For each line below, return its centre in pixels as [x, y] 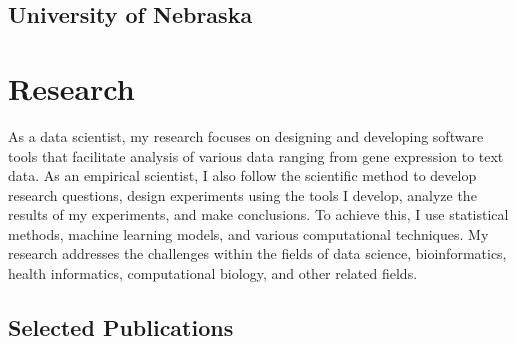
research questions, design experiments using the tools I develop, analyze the [242, 194]
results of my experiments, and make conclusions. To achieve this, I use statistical [258, 214]
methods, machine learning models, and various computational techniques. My [248, 233]
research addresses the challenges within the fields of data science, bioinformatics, [257, 253]
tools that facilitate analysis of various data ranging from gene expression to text [256, 155]
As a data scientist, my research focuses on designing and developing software [246, 135]
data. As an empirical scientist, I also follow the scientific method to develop [242, 175]
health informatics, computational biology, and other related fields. [213, 273]
